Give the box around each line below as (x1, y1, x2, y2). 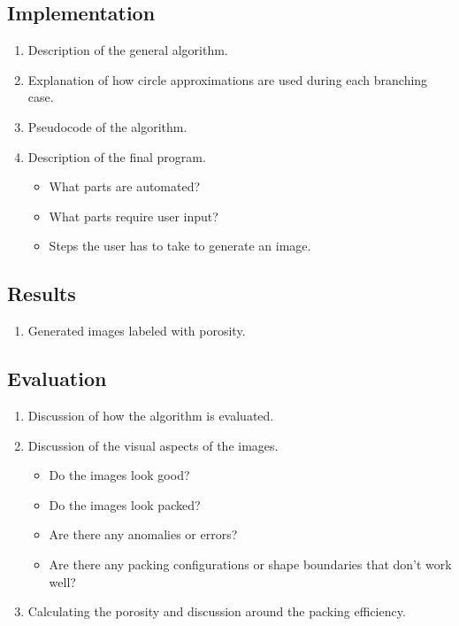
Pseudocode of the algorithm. (27, 117, 187, 135)
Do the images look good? (49, 466, 190, 484)
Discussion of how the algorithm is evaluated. (27, 406, 274, 424)
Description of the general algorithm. (27, 41, 228, 59)
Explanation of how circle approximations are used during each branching (27, 70, 428, 89)
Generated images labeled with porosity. (27, 321, 246, 340)
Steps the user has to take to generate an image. (49, 236, 311, 255)
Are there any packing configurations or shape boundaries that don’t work (49, 554, 452, 573)
